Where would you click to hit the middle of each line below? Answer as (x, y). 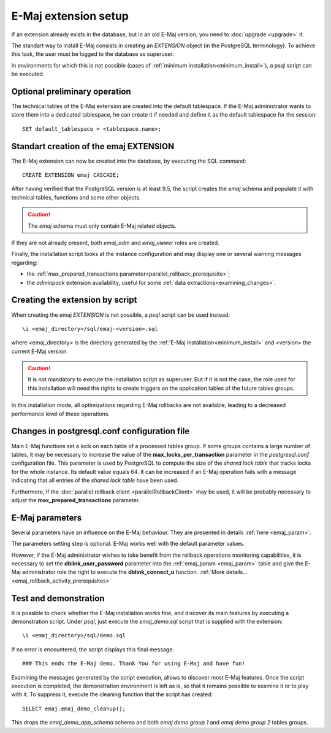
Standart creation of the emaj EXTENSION (93, 146)
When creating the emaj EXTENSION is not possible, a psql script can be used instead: (120, 315)
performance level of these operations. (61, 414)
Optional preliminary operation (71, 91)
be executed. (28, 74)
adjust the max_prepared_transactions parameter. (76, 500)
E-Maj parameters (47, 518)
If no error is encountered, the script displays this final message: (93, 649)
